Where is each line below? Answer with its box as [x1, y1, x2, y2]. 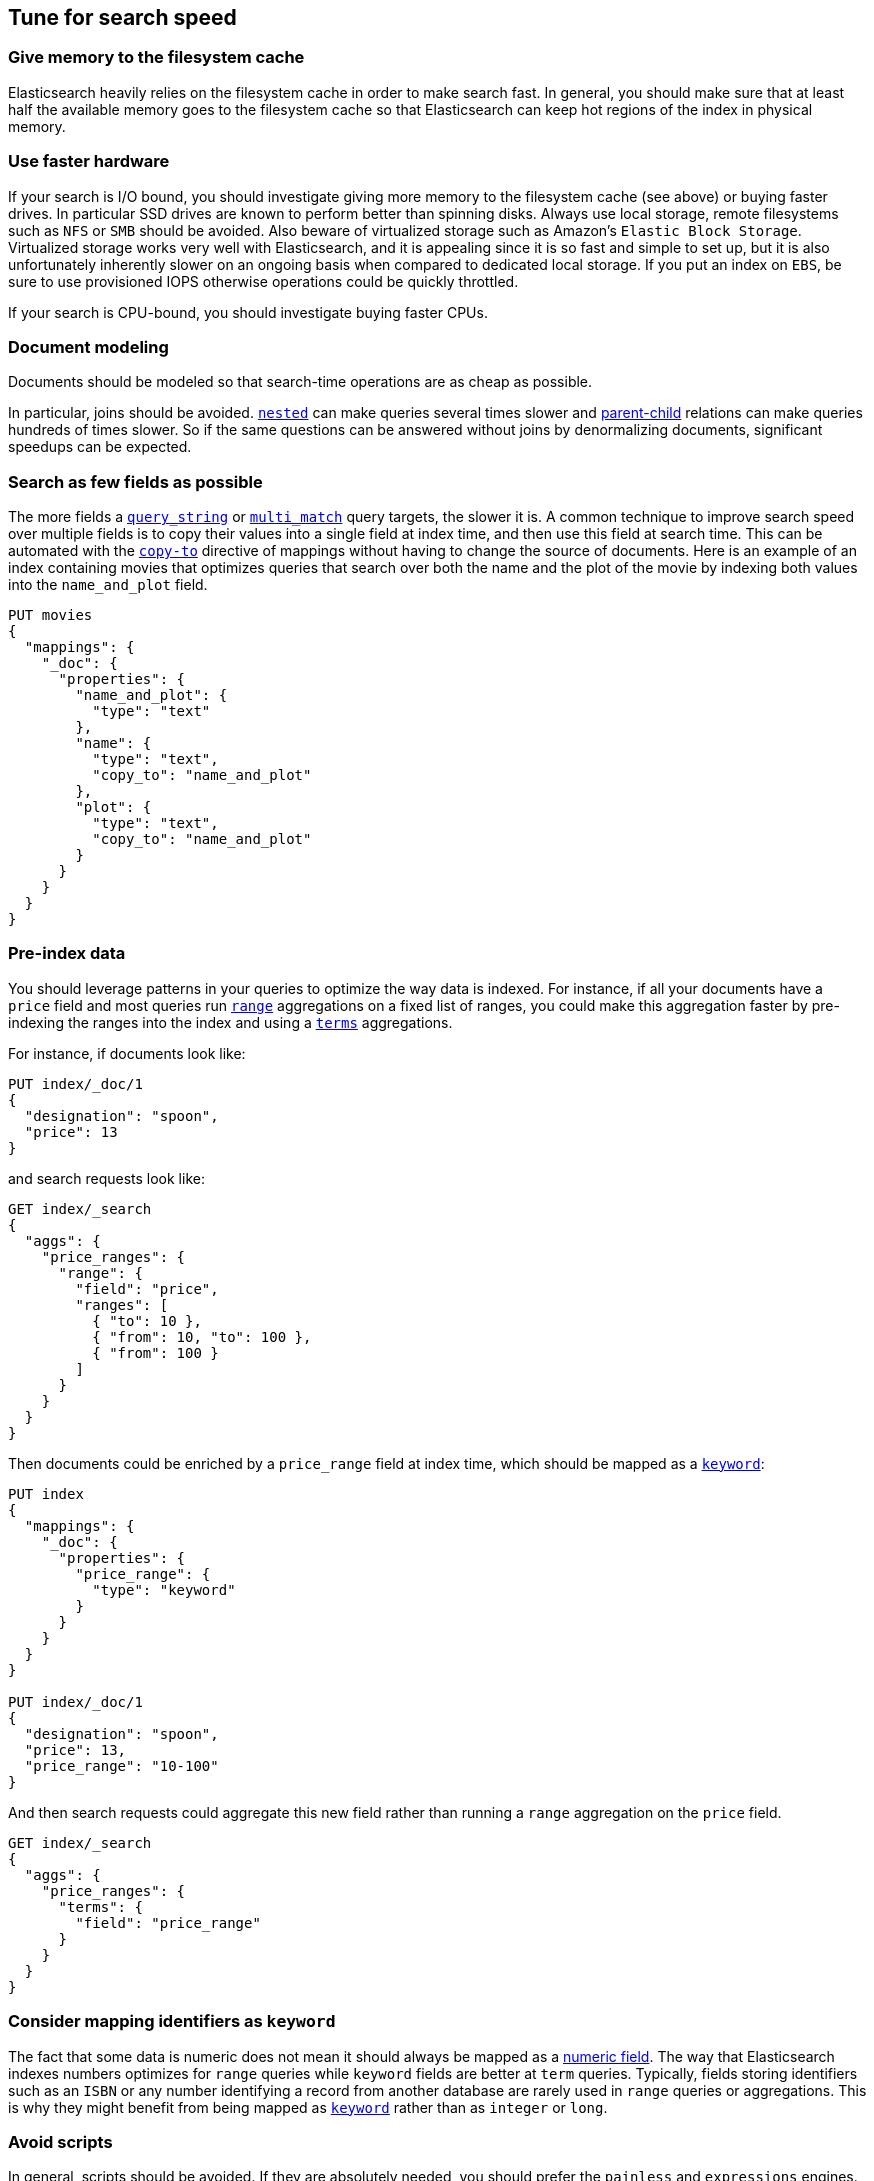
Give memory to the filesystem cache [8, 47, 305, 68]
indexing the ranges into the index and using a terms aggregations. [8, 1013, 453, 1031]
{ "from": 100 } [92, 1344, 219, 1361]
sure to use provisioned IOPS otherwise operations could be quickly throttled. [8, 272, 519, 290]
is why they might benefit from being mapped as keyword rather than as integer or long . [8, 2098, 608, 2116]
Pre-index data [8, 943, 126, 964]
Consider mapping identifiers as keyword [8, 2011, 336, 2032]
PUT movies [8, 607, 93, 624]
